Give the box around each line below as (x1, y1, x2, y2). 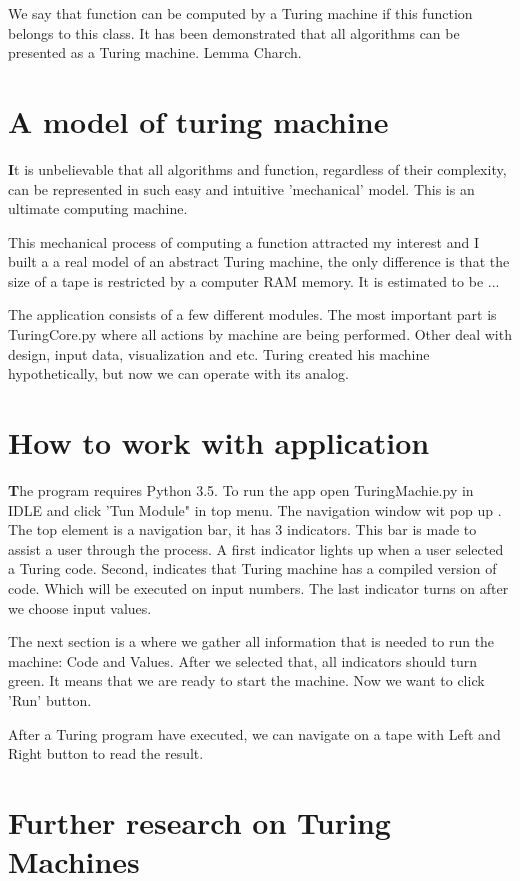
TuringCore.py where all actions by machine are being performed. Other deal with (8, 324, 512, 345)
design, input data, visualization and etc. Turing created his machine (8, 343, 430, 364)
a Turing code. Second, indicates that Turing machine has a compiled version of (8, 558, 497, 579)
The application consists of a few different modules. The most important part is (8, 304, 497, 325)
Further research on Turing (8, 801, 391, 842)
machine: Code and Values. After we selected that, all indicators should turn (8, 650, 478, 671)
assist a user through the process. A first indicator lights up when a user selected (8, 538, 504, 559)
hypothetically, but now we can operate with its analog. (8, 363, 349, 384)
